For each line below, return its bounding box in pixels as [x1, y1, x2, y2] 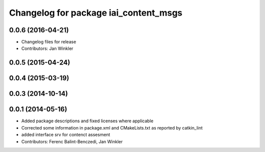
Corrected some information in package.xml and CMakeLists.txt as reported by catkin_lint [21, 125, 203, 130]
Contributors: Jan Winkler [21, 45, 74, 51]
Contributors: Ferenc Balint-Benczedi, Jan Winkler [21, 138, 123, 144]
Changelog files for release [21, 39, 76, 45]
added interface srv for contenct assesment [21, 132, 110, 138]
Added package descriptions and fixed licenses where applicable [21, 118, 154, 124]
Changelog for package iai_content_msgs [9, 7, 183, 18]
